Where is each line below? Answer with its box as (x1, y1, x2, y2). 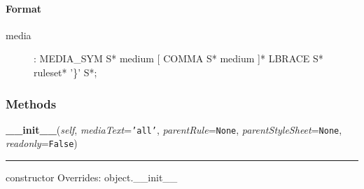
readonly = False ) (6, 136, 78, 150)
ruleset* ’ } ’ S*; (34, 64, 97, 79)
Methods (6, 94, 57, 112)
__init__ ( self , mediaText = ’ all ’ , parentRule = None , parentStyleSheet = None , (6, 122, 342, 136)
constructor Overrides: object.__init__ (6, 170, 178, 185)
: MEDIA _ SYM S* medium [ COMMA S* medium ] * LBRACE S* (34, 51, 323, 66)
